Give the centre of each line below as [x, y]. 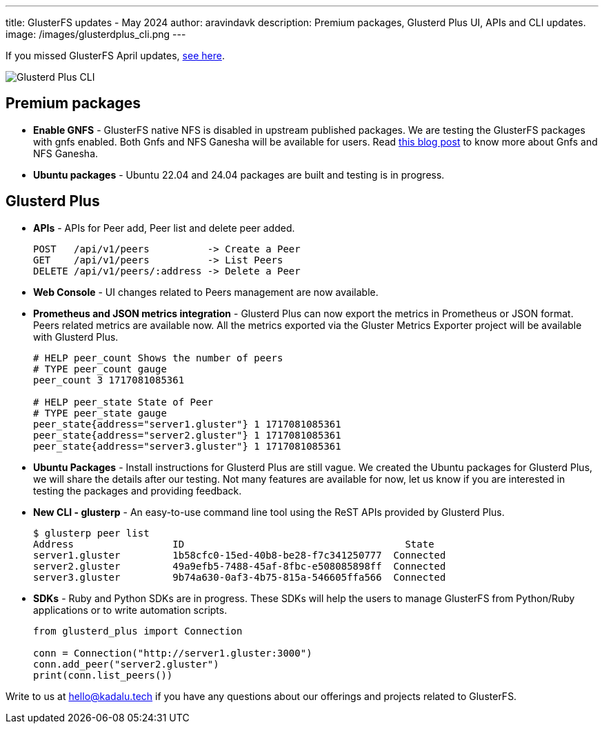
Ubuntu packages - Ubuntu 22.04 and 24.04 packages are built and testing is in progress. [239, 174]
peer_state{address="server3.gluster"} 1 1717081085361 [187, 446]
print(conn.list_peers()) [103, 675]
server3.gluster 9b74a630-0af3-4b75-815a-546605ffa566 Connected [240, 577]
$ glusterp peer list [91, 533]
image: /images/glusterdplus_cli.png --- [96, 34]
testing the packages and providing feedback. [138, 490]
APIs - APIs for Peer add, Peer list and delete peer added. [164, 228]
